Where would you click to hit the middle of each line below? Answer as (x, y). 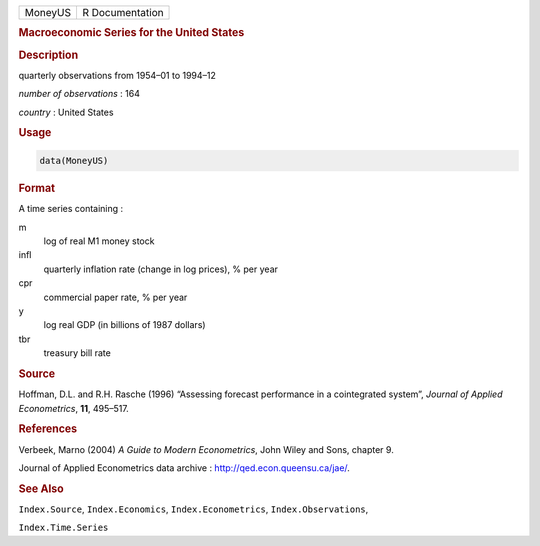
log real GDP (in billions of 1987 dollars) (124, 325)
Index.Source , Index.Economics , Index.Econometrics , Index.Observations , (193, 509)
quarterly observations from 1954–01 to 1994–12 (117, 75)
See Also (41, 488)
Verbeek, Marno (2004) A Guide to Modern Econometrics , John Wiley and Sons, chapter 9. (206, 449)
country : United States (66, 112)
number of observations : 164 (79, 94)
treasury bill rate (77, 353)
